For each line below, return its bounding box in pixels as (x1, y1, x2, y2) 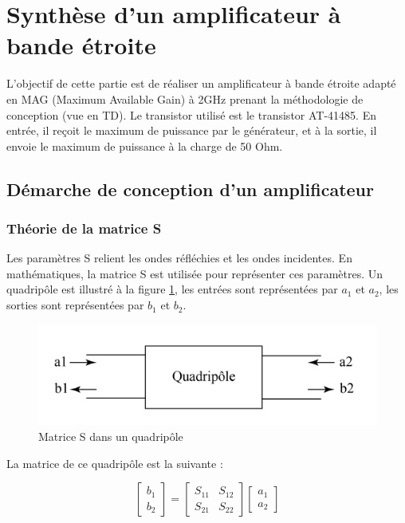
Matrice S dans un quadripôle (38, 427, 183, 444)
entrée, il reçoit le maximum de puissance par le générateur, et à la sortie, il (6, 122, 377, 139)
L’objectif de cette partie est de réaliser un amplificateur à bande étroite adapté (6, 75, 396, 92)
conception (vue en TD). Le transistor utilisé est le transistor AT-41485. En (6, 106, 376, 123)
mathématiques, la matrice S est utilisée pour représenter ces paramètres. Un (6, 265, 383, 281)
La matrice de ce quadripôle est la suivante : (6, 454, 223, 471)
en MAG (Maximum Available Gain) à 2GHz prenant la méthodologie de (6, 90, 364, 107)
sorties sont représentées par (6, 297, 144, 313)
